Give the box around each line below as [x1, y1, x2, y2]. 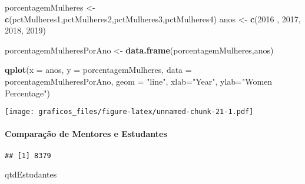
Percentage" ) [5, 86, 51, 99]
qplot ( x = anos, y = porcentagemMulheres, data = [5, 63, 192, 76]
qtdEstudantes [5, 168, 57, 180]
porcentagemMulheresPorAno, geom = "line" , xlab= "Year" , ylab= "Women [5, 75, 273, 87]
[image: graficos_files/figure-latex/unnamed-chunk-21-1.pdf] [5, 108, 254, 116]
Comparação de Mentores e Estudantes [5, 128, 167, 140]
